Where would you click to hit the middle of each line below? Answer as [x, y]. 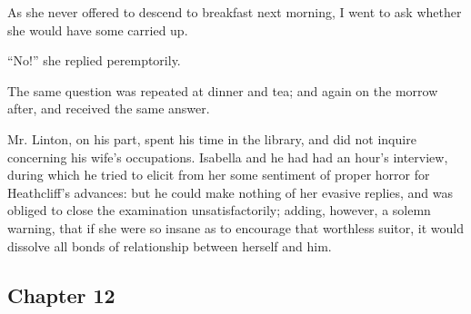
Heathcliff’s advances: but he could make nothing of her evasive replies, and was [230, 192]
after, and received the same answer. [109, 108]
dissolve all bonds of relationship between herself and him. [170, 245]
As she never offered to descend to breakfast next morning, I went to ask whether [235, 12]
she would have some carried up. [98, 29]
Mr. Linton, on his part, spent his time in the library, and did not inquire [212, 138]
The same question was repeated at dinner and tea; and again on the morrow [223, 90]
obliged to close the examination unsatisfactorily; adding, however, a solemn [219, 210]
